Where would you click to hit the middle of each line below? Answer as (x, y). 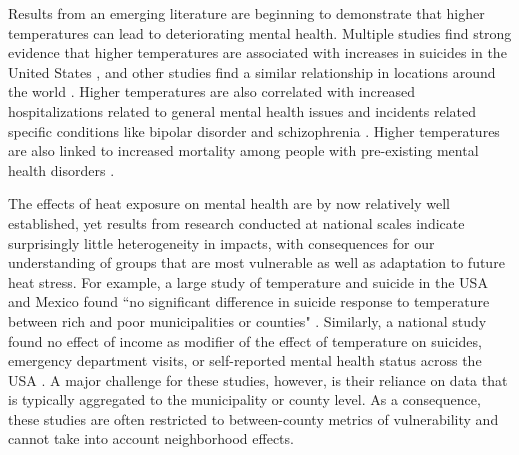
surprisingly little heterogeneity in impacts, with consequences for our (221, 242)
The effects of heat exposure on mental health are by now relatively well (229, 203)
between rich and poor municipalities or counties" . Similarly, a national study (247, 320)
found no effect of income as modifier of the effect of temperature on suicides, (245, 340)
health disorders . (61, 169)
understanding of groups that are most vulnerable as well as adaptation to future (256, 262)
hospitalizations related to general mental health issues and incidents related (242, 110)
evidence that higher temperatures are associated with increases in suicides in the (257, 52)
